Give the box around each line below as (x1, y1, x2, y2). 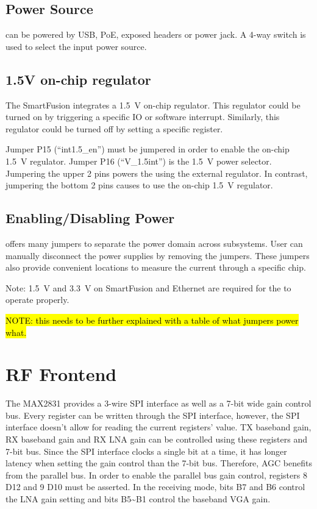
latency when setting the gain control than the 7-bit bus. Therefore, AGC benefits (5, 457, 312, 469)
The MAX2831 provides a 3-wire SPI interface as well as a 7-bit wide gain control (5, 397, 312, 410)
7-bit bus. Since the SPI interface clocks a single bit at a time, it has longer (5, 444, 287, 457)
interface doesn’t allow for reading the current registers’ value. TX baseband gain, (5, 421, 312, 433)
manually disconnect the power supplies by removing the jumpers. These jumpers (5, 249, 310, 262)
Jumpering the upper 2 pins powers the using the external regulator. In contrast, (5, 166, 308, 179)
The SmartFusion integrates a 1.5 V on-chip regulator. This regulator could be (5, 98, 301, 111)
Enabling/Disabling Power (5, 208, 175, 227)
